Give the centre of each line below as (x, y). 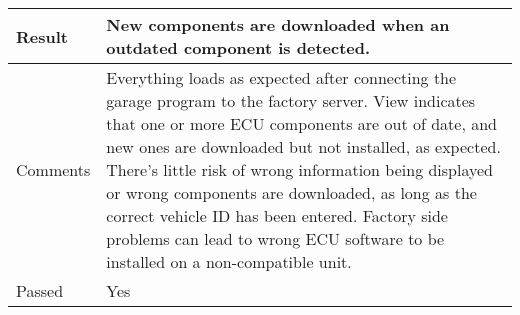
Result (42, 36)
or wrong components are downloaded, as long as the (291, 192)
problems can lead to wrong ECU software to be (275, 238)
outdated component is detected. (238, 47)
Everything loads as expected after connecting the (281, 77)
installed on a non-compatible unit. (229, 261)
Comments (53, 169)
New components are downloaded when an (278, 24)
